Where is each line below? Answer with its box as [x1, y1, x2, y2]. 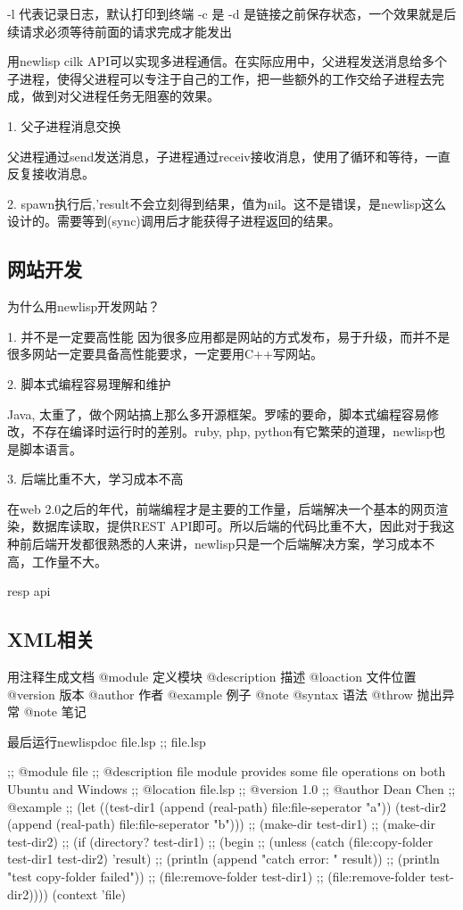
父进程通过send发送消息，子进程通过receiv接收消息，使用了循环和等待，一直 [7, 146, 451, 165]
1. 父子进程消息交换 [7, 116, 121, 135]
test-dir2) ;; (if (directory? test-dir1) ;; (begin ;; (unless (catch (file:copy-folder [7, 831, 434, 850]
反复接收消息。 [7, 164, 95, 183]
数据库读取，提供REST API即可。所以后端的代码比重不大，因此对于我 [31, 517, 442, 535]
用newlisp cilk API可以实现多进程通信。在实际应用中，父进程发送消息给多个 [7, 52, 447, 70]
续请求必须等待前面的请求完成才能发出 [7, 21, 232, 40]
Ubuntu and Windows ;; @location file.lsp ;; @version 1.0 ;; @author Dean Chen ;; [7, 780, 456, 798]
